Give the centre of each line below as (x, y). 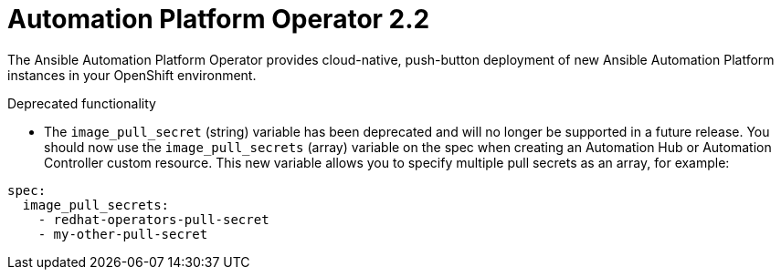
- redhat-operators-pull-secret (153, 219)
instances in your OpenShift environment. (132, 75)
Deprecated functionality (82, 103)
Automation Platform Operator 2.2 (219, 19)
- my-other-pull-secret (123, 234)
